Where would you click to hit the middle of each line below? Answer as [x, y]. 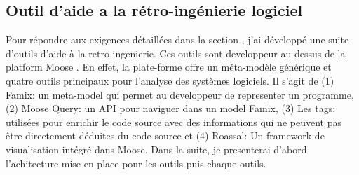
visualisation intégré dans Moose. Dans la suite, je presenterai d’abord [156, 149]
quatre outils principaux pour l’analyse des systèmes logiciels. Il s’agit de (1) [170, 80]
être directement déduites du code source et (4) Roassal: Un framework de [165, 135]
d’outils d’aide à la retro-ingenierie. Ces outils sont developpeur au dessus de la [176, 53]
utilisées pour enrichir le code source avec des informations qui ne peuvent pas [174, 121]
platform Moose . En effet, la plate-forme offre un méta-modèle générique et [169, 67]
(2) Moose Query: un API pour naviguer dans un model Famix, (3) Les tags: [171, 108]
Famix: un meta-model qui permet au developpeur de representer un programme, [180, 94]
